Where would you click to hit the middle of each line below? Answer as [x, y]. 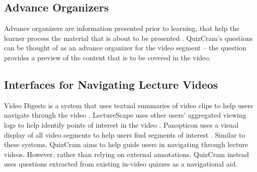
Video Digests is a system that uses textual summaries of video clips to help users [129, 105]
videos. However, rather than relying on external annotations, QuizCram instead [127, 154]
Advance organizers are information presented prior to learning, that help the [122, 28]
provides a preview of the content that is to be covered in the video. [107, 57]
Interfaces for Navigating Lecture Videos [111, 84]
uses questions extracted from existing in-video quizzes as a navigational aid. [121, 164]
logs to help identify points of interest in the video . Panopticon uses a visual [121, 124]
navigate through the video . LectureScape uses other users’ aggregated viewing [125, 115]
